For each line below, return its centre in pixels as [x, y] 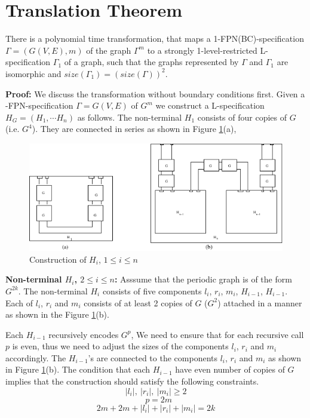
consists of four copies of [242, 117]
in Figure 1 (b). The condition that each [78, 369]
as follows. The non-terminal [130, 117]
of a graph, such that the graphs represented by [151, 62]
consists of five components [152, 291]
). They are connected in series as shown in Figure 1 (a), [134, 129]
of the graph [109, 50]
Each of [19, 302]
